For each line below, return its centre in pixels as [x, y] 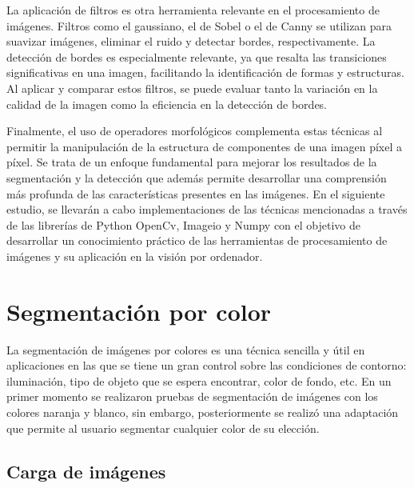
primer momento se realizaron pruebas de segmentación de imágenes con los [192, 396]
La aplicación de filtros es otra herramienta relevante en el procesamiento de [193, 10]
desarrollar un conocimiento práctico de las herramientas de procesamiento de [197, 240]
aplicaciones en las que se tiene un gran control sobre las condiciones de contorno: [207, 365]
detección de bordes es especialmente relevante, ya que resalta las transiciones [197, 56]
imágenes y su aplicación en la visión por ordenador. [135, 256]
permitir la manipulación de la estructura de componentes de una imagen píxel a [204, 146]
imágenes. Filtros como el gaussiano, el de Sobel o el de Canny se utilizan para [199, 25]
